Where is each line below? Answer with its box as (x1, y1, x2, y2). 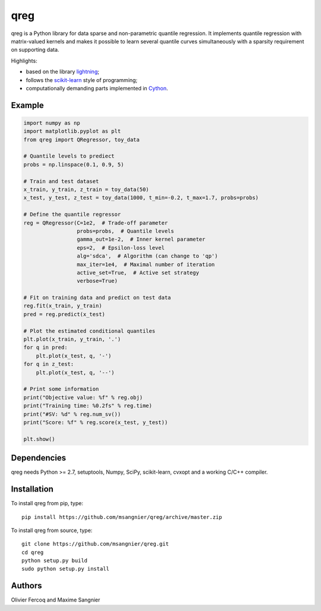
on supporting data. (11, 46, 59, 53)
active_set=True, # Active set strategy (76, 269, 199, 276)
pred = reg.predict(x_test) (23, 311, 105, 317)
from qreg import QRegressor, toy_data (23, 136, 140, 143)
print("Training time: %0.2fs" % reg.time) (23, 402, 153, 410)
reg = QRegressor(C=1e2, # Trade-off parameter (23, 219, 168, 226)
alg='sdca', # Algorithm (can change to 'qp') (76, 253, 218, 260)
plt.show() (23, 436, 55, 442)
